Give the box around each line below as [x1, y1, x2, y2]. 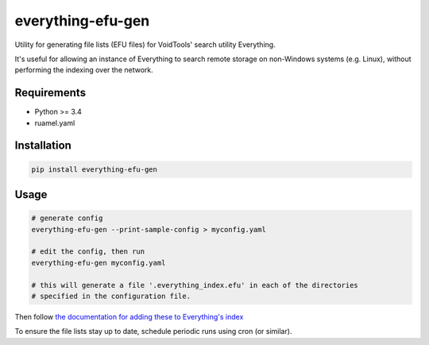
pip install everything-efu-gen [31, 165, 158, 174]
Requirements [14, 86, 87, 99]
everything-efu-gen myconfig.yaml [31, 258, 166, 267]
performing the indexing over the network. [14, 65, 154, 75]
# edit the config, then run [31, 247, 145, 256]
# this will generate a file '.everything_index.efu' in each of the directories [31, 281, 359, 289]
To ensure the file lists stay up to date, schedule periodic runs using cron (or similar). [14, 327, 292, 336]
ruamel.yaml [34, 118, 75, 127]
